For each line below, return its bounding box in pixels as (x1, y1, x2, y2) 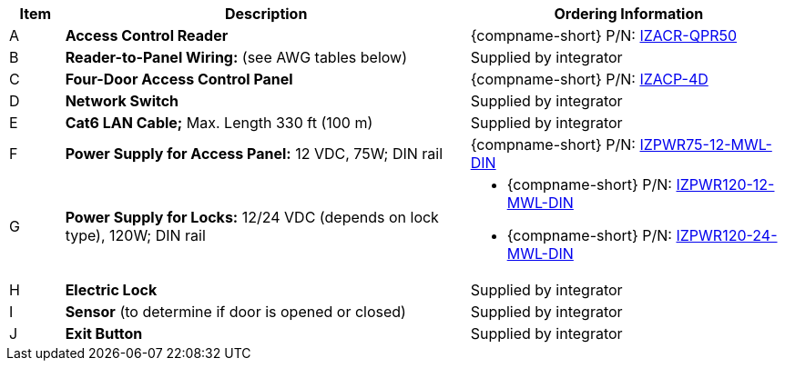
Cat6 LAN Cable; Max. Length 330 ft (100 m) (65, 114, 373, 132)
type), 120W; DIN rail (65, 226, 206, 244)
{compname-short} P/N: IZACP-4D (470, 70, 709, 88)
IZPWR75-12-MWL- (639, 135, 772, 154)
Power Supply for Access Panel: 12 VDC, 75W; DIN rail (65, 144, 443, 163)
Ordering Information (554, 5, 704, 23)
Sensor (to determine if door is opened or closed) (65, 303, 406, 321)
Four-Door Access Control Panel (65, 70, 293, 88)
